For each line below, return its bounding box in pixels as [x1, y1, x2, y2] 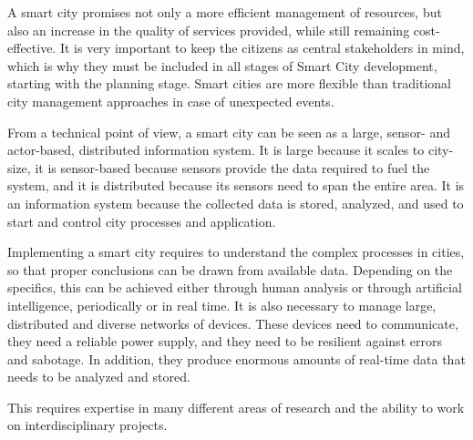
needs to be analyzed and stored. [7, 367, 190, 386]
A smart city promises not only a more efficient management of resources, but [7, 3, 442, 21]
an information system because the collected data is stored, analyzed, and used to [7, 193, 464, 212]
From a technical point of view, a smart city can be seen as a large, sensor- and [7, 122, 451, 141]
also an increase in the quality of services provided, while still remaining [7, 20, 410, 39]
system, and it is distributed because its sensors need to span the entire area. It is [7, 176, 465, 195]
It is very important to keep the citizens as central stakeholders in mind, [59, 38, 465, 57]
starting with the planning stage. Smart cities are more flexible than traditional [7, 74, 451, 93]
